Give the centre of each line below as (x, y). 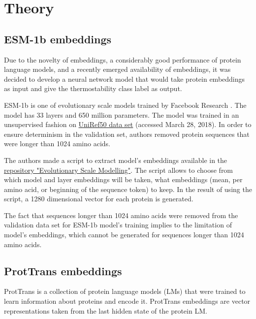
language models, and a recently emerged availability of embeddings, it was (117, 69)
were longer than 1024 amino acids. (57, 144)
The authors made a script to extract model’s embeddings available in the (116, 160)
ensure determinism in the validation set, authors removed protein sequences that (127, 134)
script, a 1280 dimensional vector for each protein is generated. (99, 199)
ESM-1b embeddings (58, 39)
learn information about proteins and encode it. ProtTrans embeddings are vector (127, 301)
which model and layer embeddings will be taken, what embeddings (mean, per (123, 179)
